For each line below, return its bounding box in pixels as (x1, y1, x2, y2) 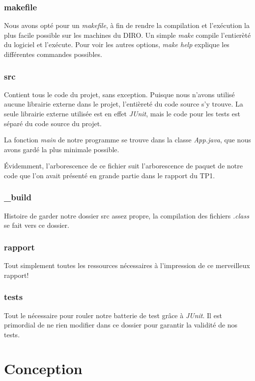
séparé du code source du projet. (4, 118, 102, 128)
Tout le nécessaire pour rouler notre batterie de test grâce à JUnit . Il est (4, 310, 222, 320)
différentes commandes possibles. (4, 49, 102, 59)
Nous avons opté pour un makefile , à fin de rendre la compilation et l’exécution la (4, 20, 250, 30)
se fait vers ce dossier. (4, 220, 69, 230)
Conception (4, 358, 83, 378)
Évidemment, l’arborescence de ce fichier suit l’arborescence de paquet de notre (4, 161, 243, 171)
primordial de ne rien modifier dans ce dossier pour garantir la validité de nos (4, 320, 238, 330)
